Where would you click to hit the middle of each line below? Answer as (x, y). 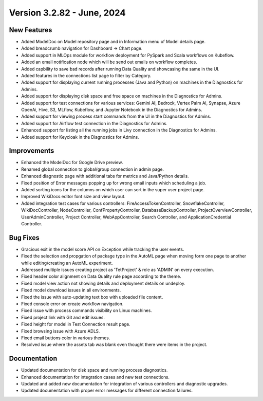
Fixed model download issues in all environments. (71, 290)
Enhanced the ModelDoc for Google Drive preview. (72, 163)
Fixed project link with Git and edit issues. (63, 317)
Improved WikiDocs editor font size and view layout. (73, 197)
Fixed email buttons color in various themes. (66, 338)
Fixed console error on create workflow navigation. (72, 304)
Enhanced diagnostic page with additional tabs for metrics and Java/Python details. (105, 176)
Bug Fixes (24, 238)
